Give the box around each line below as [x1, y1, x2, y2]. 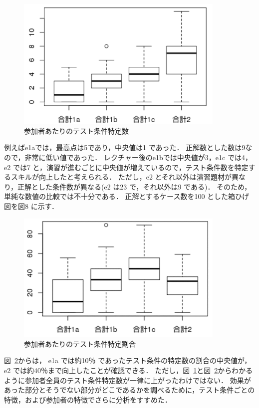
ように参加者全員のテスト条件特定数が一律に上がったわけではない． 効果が [4, 375, 251, 385]
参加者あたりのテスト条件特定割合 [24, 338, 136, 349]
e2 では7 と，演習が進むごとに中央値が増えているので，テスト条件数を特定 [4, 162, 249, 172]
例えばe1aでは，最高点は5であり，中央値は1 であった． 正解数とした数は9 [4, 142, 246, 153]
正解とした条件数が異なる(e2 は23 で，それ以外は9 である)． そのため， [17, 181, 252, 192]
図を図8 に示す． [4, 201, 59, 211]
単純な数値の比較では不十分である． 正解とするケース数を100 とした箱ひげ [4, 191, 250, 202]
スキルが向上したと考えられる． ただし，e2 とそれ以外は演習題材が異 [10, 172, 239, 182]
